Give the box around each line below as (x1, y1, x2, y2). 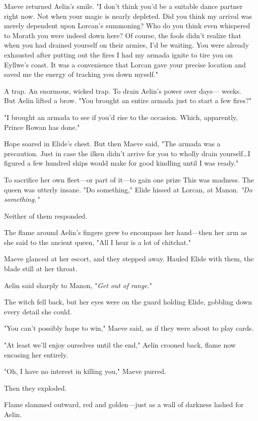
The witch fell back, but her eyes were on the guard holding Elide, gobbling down (4, 297, 252, 307)
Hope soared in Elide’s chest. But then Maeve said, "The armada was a (4, 138, 221, 149)
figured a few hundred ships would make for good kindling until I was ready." (4, 158, 239, 168)
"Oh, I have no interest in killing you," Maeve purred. (4, 366, 166, 376)
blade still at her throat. (4, 263, 77, 274)
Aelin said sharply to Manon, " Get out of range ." (4, 280, 152, 290)
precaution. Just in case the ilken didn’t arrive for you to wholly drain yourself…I (4, 148, 251, 158)
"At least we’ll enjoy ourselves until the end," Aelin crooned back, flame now (4, 340, 236, 350)
